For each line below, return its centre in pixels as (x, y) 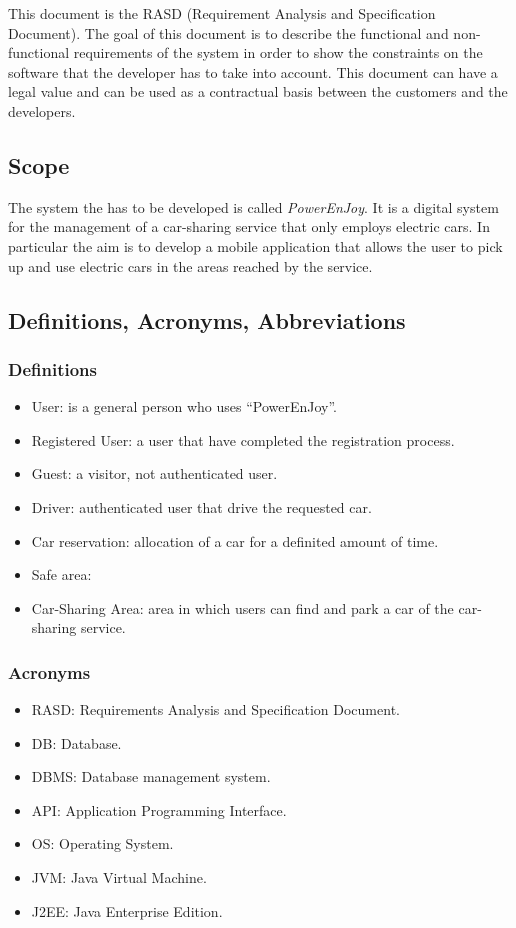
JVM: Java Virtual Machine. (119, 877)
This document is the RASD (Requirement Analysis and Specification (222, 13)
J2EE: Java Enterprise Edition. (127, 910)
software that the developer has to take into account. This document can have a (253, 71)
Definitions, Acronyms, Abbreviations (207, 319)
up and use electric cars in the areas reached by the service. (190, 265)
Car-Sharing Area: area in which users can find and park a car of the (242, 607)
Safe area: (61, 574)
